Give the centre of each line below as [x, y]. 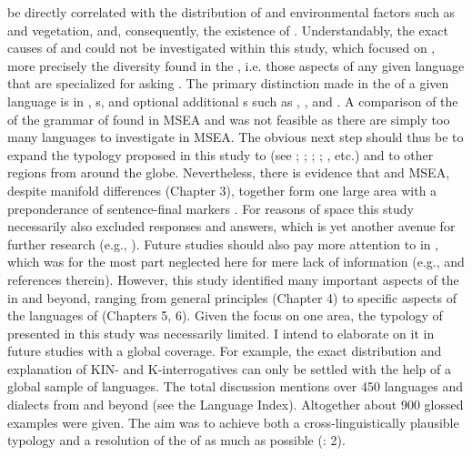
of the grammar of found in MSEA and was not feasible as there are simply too [229, 119]
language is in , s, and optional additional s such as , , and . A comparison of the [233, 101]
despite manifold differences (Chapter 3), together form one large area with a [222, 190]
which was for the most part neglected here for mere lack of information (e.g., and [236, 262]
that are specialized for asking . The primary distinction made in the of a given [228, 83]
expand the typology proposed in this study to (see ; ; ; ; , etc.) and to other [221, 154]
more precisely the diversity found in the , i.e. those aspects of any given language [236, 65]
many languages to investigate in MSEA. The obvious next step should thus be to [236, 137]
